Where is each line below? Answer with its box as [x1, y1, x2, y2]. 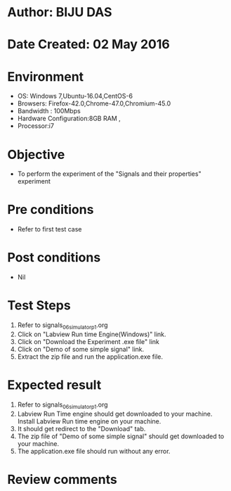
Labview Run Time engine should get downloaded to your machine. [17, 409, 213, 418]
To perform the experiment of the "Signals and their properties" [17, 170, 202, 178]
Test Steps [7, 298, 72, 314]
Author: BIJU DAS [7, 4, 112, 20]
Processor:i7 [17, 122, 55, 130]
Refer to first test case [17, 225, 82, 234]
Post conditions [7, 250, 101, 266]
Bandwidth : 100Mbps [17, 107, 81, 115]
